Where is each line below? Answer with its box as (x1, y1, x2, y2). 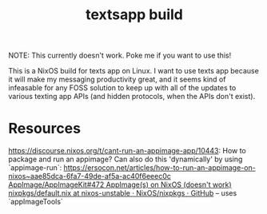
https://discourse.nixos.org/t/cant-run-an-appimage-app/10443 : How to (8, 146, 246, 156)
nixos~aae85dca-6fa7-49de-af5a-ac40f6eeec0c (8, 172, 172, 181)
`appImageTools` (8, 197, 64, 207)
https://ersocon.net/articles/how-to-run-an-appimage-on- (63, 163, 256, 172)
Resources (8, 120, 82, 137)
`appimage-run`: (8, 163, 62, 172)
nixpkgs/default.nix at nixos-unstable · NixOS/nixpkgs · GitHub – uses (8, 188, 237, 198)
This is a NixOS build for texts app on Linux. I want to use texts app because (8, 66, 260, 76)
